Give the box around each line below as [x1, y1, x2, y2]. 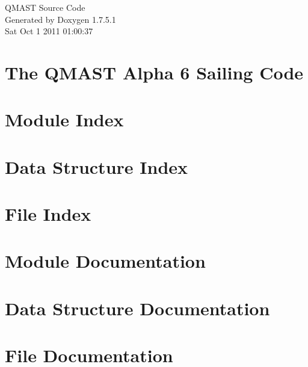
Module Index [5, 107, 124, 132]
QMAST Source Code [5, 1, 85, 13]
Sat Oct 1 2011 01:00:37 [5, 25, 93, 37]
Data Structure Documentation [5, 295, 270, 320]
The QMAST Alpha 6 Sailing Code [5, 60, 304, 84]
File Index [5, 202, 91, 226]
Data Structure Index [5, 154, 188, 179]
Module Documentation [5, 248, 206, 273]
